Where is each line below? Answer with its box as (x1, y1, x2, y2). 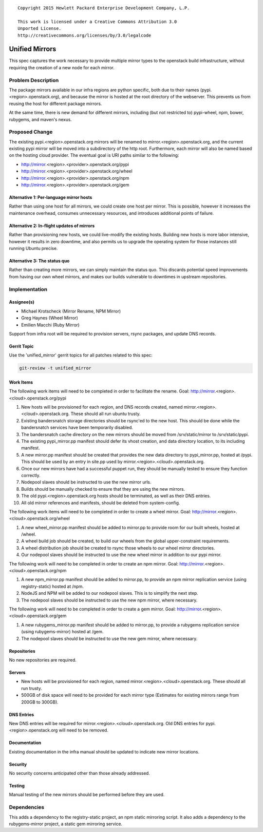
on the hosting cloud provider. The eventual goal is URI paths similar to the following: (9, 152, 179, 158)
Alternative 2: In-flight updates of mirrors (9, 223, 95, 229)
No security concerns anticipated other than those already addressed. (9, 770, 150, 776)
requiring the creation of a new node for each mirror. (9, 64, 114, 70)
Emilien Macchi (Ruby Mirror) (21, 322, 80, 328)
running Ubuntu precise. (9, 246, 58, 251)
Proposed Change (9, 128, 53, 135)
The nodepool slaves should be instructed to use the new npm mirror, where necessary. (21, 597, 198, 603)
